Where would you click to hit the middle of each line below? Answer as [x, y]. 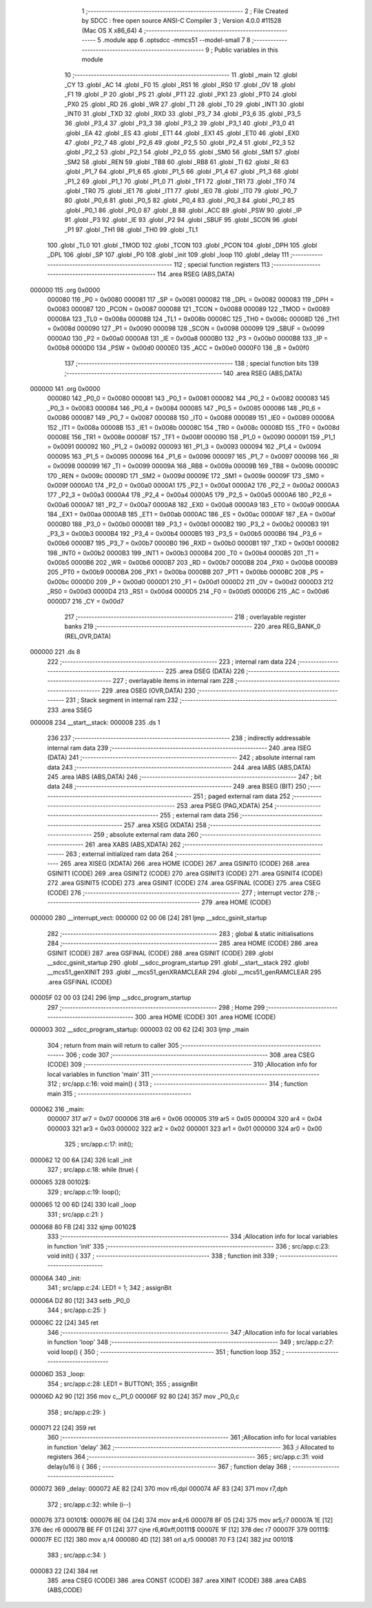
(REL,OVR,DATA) [88, 636]
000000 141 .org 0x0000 [65, 389]
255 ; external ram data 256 [199, 815]
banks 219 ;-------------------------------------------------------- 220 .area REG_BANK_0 [193, 626]
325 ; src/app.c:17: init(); [99, 1144]
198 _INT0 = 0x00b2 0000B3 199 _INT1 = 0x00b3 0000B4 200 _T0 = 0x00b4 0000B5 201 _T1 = [183, 553]
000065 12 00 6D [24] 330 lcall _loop [83, 1204]
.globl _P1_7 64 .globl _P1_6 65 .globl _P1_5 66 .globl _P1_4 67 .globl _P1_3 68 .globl [182, 172]
